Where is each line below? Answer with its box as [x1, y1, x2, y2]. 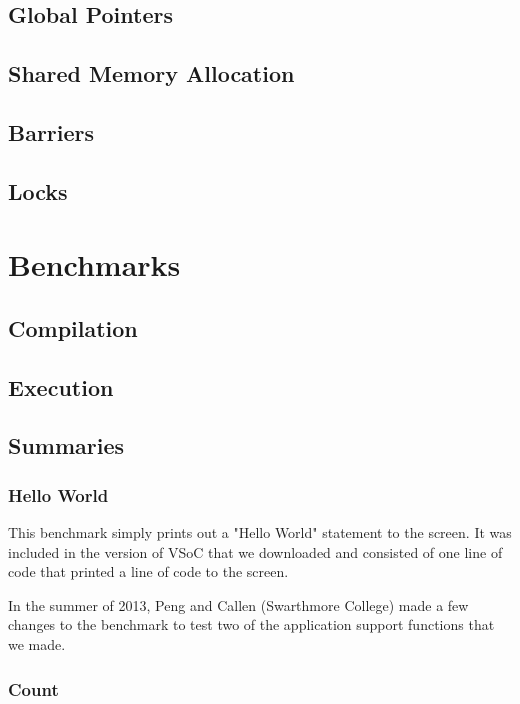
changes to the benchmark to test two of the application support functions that [8, 614, 495, 635]
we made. [8, 634, 66, 655]
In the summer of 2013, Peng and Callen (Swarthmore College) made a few [8, 594, 469, 615]
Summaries [8, 430, 125, 461]
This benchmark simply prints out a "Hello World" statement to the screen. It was [8, 522, 512, 543]
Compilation [8, 312, 138, 343]
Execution [8, 371, 114, 402]
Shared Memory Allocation [8, 58, 295, 89]
